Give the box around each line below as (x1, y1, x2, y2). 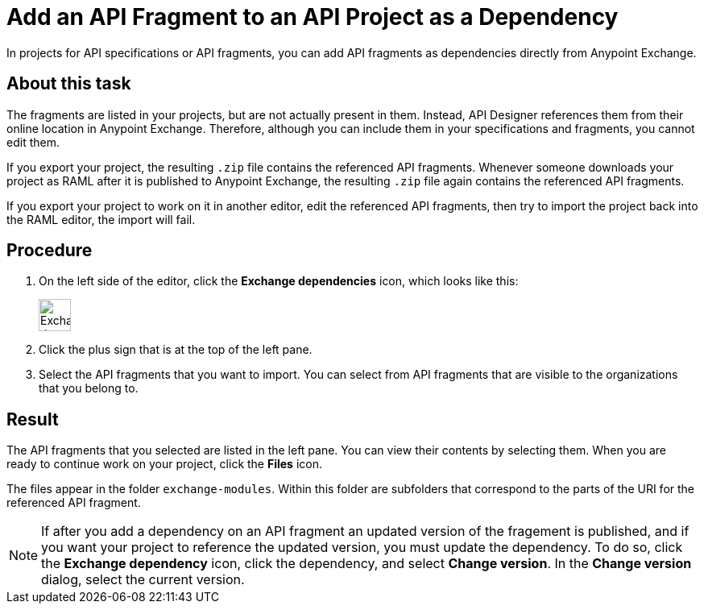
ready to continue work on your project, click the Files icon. (6, 457, 322, 471)
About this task (6, 73, 131, 94)
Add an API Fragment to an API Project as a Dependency (6, 3, 619, 31)
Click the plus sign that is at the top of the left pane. (39, 342, 313, 357)
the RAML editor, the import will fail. (6, 212, 196, 226)
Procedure (6, 240, 93, 261)
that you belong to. (39, 381, 139, 396)
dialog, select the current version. (41, 571, 245, 588)
